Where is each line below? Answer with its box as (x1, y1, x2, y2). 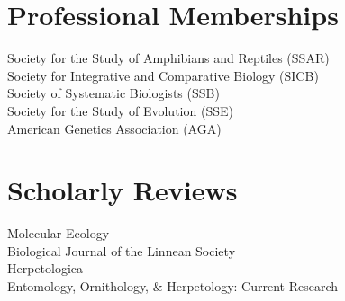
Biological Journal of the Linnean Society (7, 241, 236, 260)
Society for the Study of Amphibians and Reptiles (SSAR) (7, 49, 330, 67)
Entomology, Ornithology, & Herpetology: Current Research (7, 277, 339, 295)
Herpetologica (7, 259, 84, 278)
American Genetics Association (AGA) (7, 119, 222, 137)
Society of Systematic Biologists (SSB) (7, 84, 220, 102)
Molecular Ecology (7, 224, 110, 243)
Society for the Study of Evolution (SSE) (7, 101, 233, 120)
